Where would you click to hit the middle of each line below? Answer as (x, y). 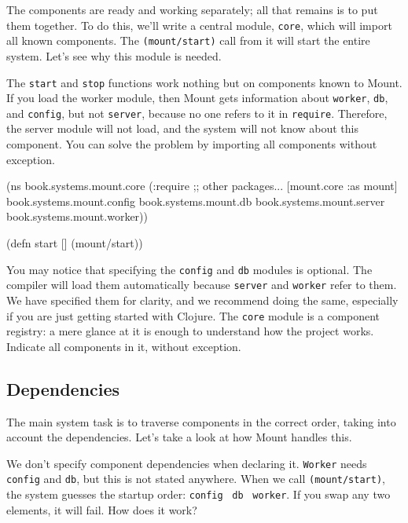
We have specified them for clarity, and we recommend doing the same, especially (202, 300)
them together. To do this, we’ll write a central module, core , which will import (199, 25)
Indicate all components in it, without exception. (124, 346)
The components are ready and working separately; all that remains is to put (192, 9)
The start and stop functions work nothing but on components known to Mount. (204, 82)
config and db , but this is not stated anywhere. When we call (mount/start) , (196, 479)
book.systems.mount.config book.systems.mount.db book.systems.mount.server (196, 201)
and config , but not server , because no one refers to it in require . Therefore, (197, 113)
